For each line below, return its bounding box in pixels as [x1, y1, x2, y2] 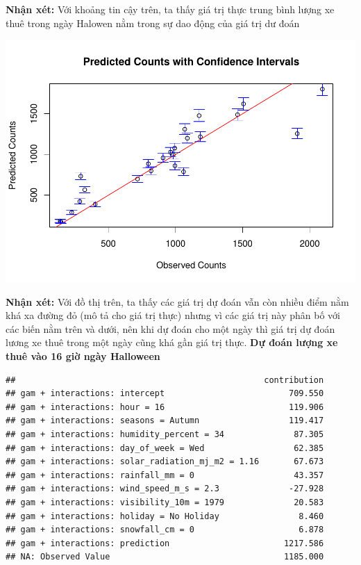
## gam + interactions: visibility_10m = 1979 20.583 [6, 498, 324, 508]
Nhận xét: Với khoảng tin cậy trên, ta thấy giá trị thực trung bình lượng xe [6, 2, 335, 16]
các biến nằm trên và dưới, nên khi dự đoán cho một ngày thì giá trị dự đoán [6, 321, 335, 336]
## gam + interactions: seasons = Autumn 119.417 [6, 416, 324, 426]
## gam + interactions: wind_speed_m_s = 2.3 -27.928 [6, 484, 324, 494]
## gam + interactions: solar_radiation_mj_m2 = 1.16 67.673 [6, 457, 324, 467]
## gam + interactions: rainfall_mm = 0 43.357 [6, 470, 324, 480]
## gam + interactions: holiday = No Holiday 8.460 [6, 511, 324, 521]
